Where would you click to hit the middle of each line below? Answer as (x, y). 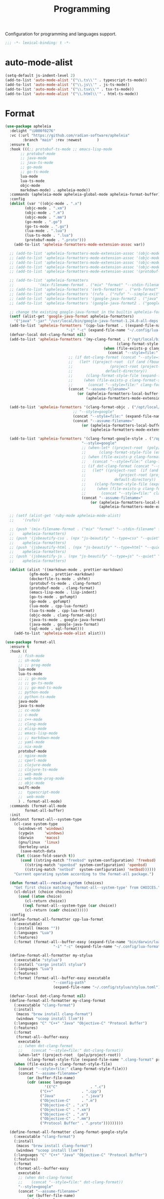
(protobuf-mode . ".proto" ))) (55, 240)
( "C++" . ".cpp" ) (71, 1091)
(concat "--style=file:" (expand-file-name (117, 416)
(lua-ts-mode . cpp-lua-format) (62, 611)
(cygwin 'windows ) (41, 833)
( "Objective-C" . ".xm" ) (65, 1110)
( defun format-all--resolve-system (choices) (57, 883)
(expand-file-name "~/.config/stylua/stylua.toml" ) (107, 987)
